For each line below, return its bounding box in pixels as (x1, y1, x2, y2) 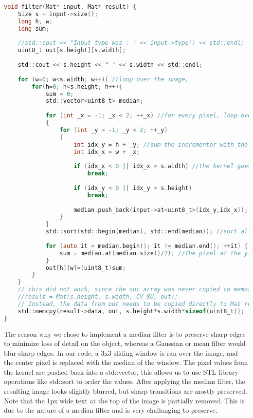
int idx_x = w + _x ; (73, 148, 140, 155)
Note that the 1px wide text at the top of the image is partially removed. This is (4, 395, 245, 405)
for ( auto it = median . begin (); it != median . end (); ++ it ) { (45, 242, 248, 249)
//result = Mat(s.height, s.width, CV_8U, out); (18, 293, 178, 300)
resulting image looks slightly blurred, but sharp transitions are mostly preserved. (4, 386, 247, 396)
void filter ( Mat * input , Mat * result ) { (4, 3, 137, 10)
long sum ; (18, 25, 50, 32)
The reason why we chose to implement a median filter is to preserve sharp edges (4, 328, 246, 339)
